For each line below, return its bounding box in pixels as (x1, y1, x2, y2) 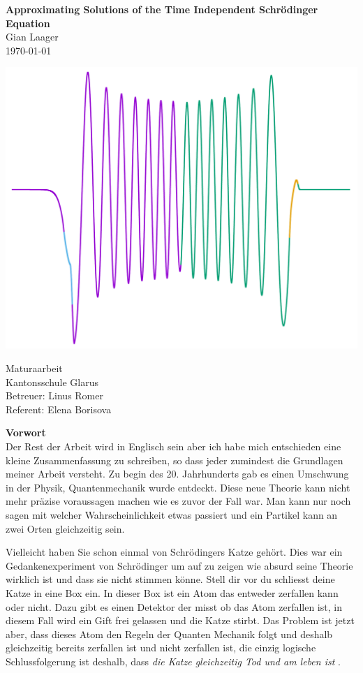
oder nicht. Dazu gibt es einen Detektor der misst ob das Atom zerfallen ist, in (6, 599, 342, 614)
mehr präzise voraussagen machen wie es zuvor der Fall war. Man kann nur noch (6, 494, 351, 508)
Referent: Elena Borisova (6, 401, 112, 416)
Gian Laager (6, 29, 59, 44)
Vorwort (6, 425, 46, 440)
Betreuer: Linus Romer (6, 388, 103, 403)
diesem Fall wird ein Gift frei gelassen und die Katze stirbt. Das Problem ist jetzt (6, 613, 355, 628)
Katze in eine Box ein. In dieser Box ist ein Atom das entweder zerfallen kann (6, 585, 339, 600)
